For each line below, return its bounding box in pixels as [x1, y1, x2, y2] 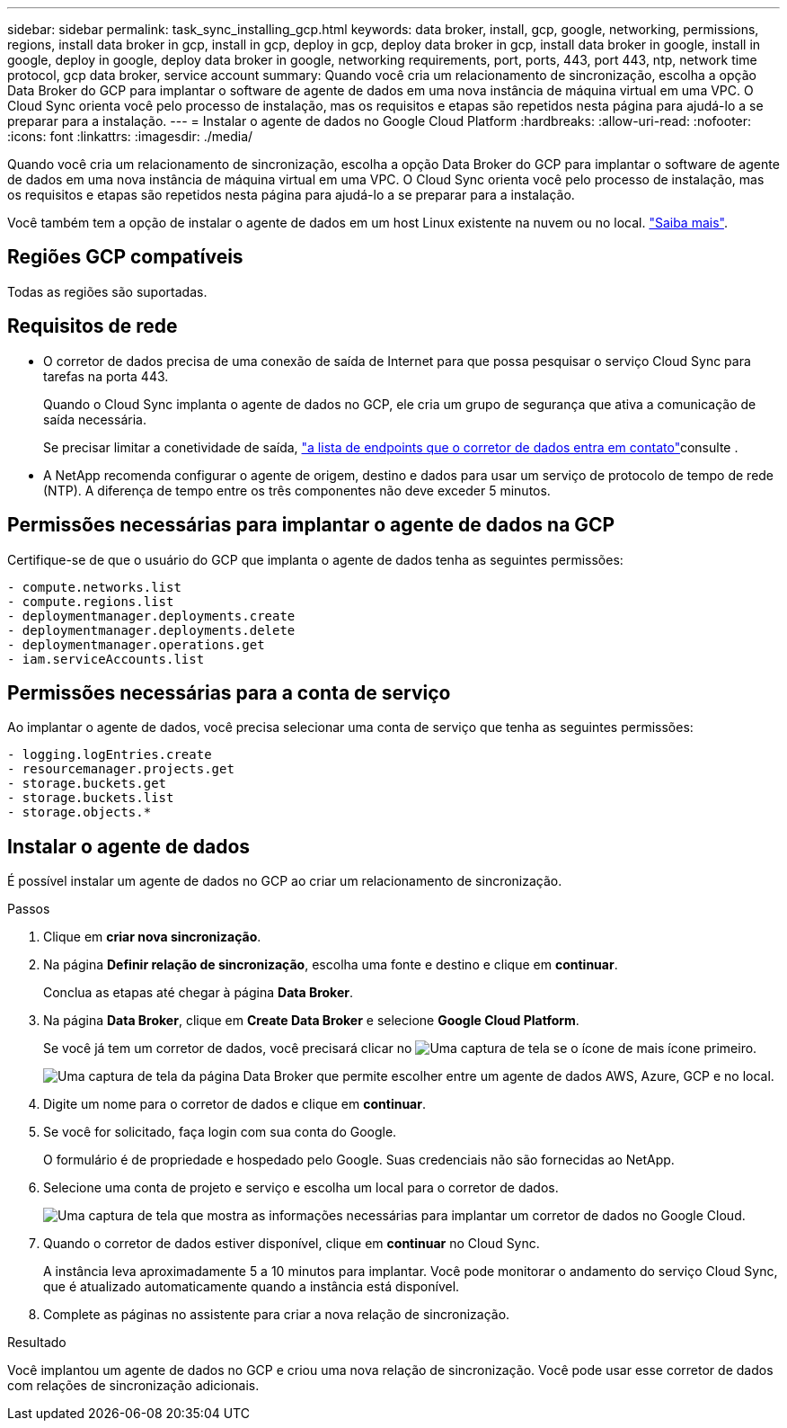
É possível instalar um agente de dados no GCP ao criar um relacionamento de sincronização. [7, 873, 562, 889]
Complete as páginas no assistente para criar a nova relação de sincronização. [43, 1307, 510, 1323]
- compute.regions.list [7, 594, 174, 609]
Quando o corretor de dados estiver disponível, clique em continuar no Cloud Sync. [43, 1236, 540, 1252]
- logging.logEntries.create [7, 747, 212, 763]
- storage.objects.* [7, 805, 152, 820]
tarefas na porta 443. [43, 368, 169, 384]
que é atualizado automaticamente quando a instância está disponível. [43, 1279, 460, 1295]
